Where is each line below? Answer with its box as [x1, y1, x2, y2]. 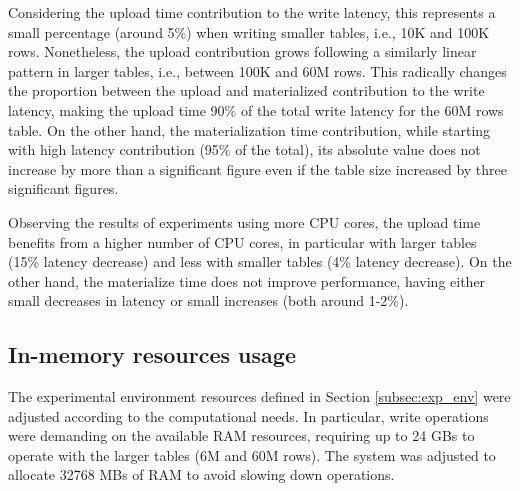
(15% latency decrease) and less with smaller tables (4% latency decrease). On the [8, 251, 512, 272]
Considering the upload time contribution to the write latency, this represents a [8, 2, 496, 22]
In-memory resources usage [8, 339, 296, 370]
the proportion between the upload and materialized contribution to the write [8, 80, 485, 101]
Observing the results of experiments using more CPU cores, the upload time [8, 211, 481, 232]
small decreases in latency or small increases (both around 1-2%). [8, 290, 409, 311]
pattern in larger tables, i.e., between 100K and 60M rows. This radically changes [8, 60, 507, 81]
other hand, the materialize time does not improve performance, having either [8, 270, 486, 291]
